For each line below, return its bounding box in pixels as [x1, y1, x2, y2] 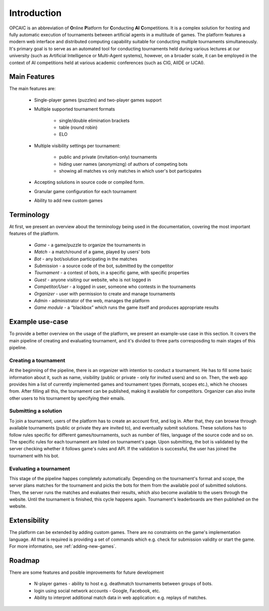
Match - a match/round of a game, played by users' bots [34, 249, 150, 255]
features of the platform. [9, 230, 59, 236]
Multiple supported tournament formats [34, 106, 115, 112]
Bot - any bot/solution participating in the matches [34, 256, 137, 262]
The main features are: [9, 86, 56, 92]
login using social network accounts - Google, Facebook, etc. [34, 588, 160, 594]
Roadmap [9, 556, 40, 565]
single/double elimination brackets [59, 117, 130, 123]
